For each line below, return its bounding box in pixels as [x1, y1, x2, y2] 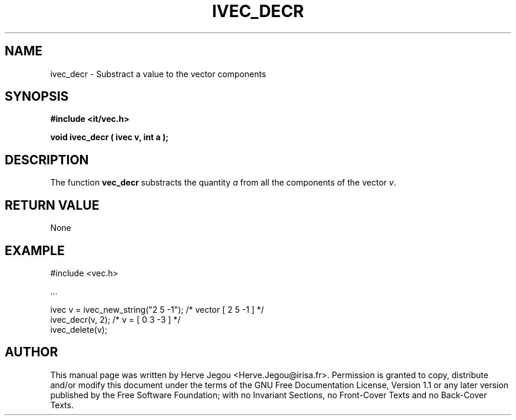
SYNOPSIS [5, 89, 69, 104]
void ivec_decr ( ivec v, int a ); [50, 132, 168, 143]
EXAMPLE [5, 243, 65, 258]
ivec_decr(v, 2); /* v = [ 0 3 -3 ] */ [50, 314, 181, 325]
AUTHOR [5, 345, 58, 360]
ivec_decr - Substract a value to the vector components [50, 68, 266, 79]
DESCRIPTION [5, 152, 89, 167]
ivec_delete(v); [50, 324, 108, 335]
